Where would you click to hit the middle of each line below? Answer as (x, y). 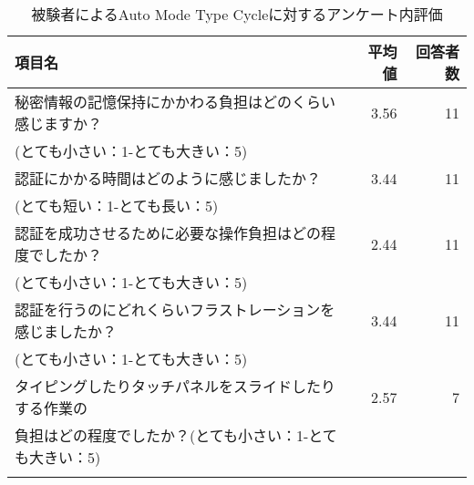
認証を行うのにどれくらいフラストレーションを (175, 310)
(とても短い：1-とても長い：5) (117, 206)
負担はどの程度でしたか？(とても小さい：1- (162, 435)
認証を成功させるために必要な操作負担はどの (168, 233)
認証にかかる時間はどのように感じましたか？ (168, 178)
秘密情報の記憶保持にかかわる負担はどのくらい (175, 102)
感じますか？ (59, 124)
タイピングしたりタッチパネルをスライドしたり (175, 386)
